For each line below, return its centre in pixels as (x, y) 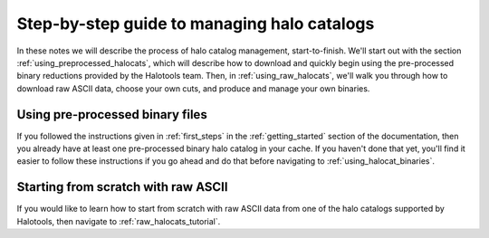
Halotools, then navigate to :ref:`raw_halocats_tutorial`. (119, 221)
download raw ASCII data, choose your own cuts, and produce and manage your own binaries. (193, 88)
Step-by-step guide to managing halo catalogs (196, 24)
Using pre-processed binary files (112, 114)
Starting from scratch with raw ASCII (122, 187)
